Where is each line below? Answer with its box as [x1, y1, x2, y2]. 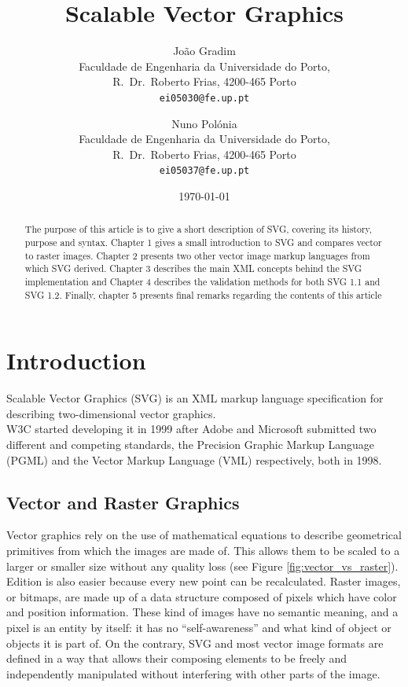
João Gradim [173, 42, 236, 59]
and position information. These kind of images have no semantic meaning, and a [6, 604, 399, 620]
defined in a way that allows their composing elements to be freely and [6, 650, 347, 667]
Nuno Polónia [171, 115, 237, 131]
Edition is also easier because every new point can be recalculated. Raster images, [6, 573, 401, 590]
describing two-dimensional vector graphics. [6, 405, 216, 421]
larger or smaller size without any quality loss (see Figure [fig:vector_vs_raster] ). [6, 557, 399, 574]
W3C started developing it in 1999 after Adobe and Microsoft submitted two [6, 421, 377, 437]
